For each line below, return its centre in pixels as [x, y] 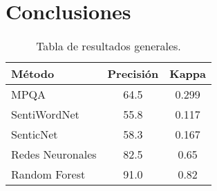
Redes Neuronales [54, 154]
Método [33, 74]
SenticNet [35, 134]
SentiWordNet [45, 114]
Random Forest [48, 174]
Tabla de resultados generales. [108, 46]
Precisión [133, 74]
